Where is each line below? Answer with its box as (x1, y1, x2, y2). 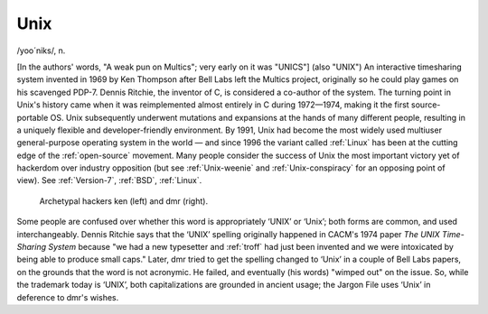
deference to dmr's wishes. (16, 291, 119, 302)
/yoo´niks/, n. (16, 45, 66, 56)
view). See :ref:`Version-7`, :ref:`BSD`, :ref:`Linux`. (16, 175, 202, 186)
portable (16, 112, 49, 123)
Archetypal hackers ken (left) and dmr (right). (39, 195, 208, 207)
